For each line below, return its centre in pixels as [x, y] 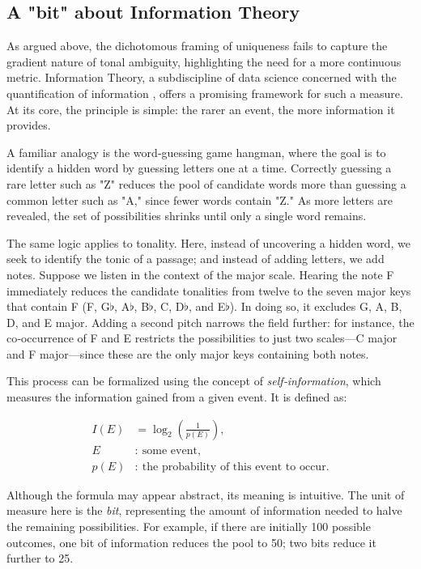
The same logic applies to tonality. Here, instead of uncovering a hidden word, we [208, 242]
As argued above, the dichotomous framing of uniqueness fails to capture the [197, 46]
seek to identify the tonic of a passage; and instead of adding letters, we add [196, 259]
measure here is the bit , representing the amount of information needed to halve [204, 510]
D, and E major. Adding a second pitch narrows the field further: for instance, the [210, 322]
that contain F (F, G [58, 306]
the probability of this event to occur [234, 467]
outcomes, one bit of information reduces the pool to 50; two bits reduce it [191, 542]
